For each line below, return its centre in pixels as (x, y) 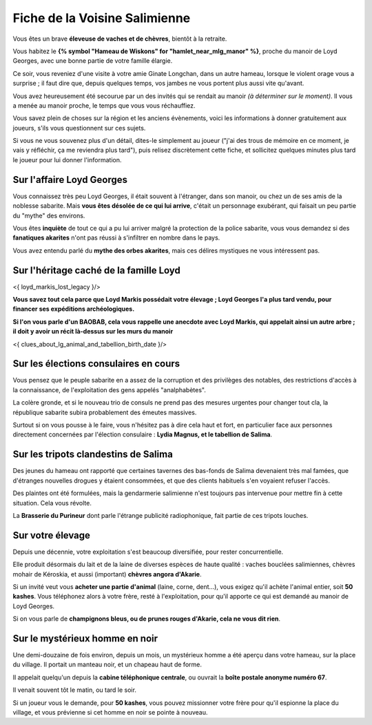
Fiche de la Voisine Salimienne (102, 18)
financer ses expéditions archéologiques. (74, 309)
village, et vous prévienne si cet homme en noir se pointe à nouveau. (110, 712)
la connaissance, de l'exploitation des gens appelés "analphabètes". (110, 389)
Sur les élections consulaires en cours (96, 364)
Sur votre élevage (52, 535)
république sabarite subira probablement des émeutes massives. (105, 412)
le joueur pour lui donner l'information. (67, 159)
